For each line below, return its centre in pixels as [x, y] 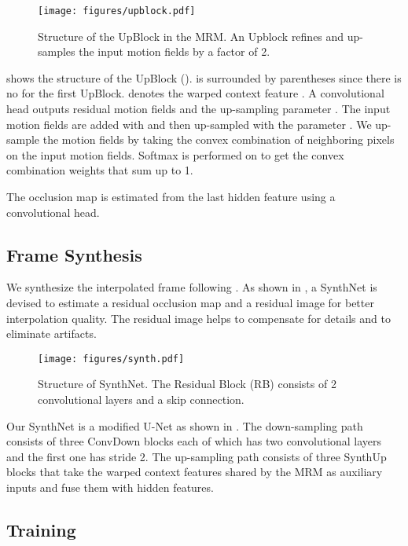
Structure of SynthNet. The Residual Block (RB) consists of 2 [187, 384]
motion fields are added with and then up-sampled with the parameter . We [189, 124]
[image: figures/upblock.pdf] [117, 11]
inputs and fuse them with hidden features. [110, 487]
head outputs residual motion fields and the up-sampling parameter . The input [198, 109]
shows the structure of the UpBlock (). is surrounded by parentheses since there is [204, 77]
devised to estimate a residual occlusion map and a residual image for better [190, 302]
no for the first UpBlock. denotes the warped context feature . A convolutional [195, 93]
